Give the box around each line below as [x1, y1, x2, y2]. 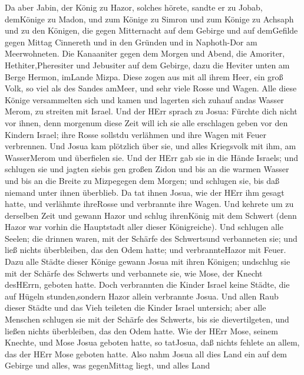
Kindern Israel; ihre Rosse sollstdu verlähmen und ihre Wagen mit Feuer [5, 128, 266, 140]
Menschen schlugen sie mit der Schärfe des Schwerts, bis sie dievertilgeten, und [5, 313, 289, 325]
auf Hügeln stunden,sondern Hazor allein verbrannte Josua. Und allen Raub [5, 290, 279, 302]
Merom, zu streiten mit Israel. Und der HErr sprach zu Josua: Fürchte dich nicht [5, 105, 298, 117]
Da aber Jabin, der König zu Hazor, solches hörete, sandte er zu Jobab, [5, 1, 263, 13]
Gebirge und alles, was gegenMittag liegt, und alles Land [5, 359, 210, 371]
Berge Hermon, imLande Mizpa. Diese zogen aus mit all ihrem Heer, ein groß [5, 70, 283, 83]
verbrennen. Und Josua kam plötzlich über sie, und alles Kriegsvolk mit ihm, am [5, 140, 296, 152]
